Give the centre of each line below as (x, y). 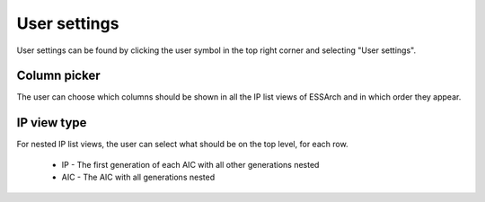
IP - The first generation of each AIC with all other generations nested (190, 164)
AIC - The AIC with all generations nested (138, 177)
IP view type (52, 123)
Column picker (58, 76)
